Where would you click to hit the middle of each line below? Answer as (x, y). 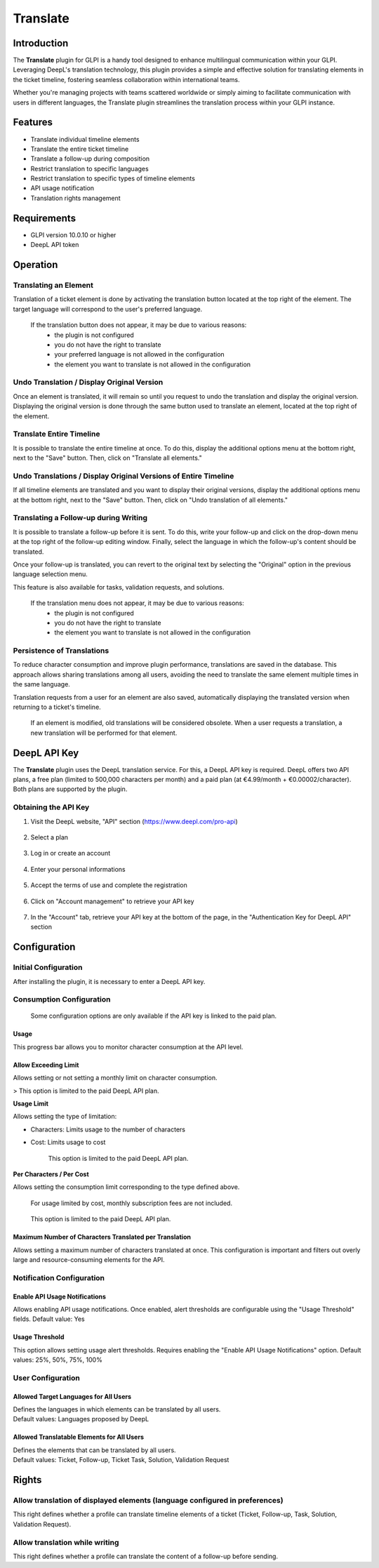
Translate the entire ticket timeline (80, 149)
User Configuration (46, 1378)
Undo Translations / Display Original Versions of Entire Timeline (124, 476)
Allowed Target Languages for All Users (72, 1396)
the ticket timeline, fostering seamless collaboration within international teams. (126, 79)
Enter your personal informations (78, 869)
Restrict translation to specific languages (89, 168)
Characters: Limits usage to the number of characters (108, 1129)
